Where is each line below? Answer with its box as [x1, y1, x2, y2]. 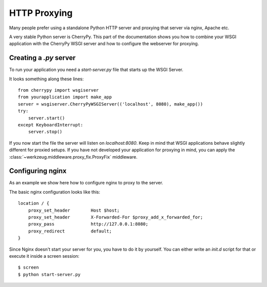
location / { [18, 201, 49, 206]
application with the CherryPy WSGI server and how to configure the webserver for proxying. [9, 41, 199, 47]
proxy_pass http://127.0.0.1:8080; [28, 221, 148, 227]
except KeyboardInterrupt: [18, 122, 84, 127]
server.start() [28, 115, 65, 121]
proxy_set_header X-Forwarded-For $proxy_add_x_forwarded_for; [28, 215, 203, 220]
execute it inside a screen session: [9, 253, 80, 259]
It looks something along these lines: [9, 76, 84, 82]
